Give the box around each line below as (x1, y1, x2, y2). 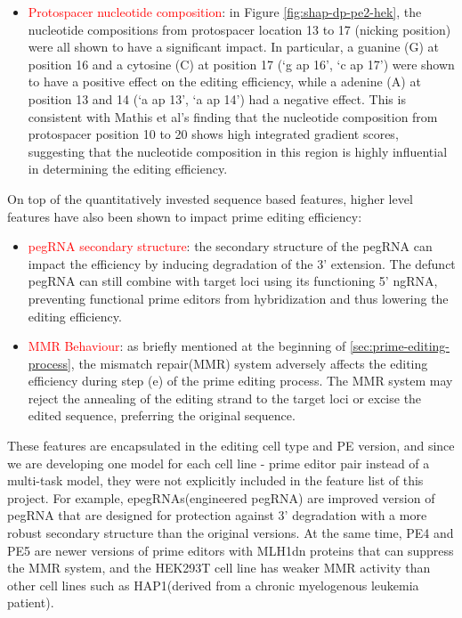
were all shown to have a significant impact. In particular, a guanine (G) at (28, 37, 439, 56)
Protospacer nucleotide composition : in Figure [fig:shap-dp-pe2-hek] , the (28, 3, 422, 20)
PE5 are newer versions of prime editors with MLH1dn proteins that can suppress (7, 541, 454, 559)
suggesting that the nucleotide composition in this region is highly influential (28, 142, 448, 160)
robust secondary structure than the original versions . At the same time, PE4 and (7, 524, 454, 542)
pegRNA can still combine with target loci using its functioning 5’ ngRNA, (28, 272, 438, 290)
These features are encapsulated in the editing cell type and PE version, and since (7, 436, 455, 455)
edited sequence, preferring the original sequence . (28, 406, 296, 425)
